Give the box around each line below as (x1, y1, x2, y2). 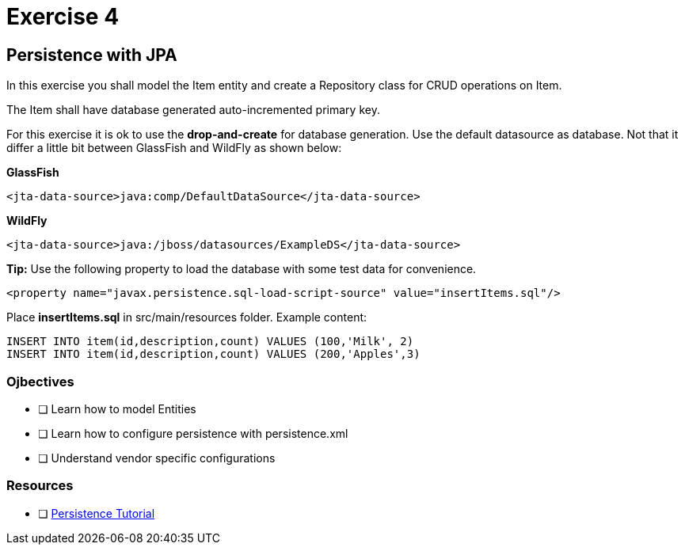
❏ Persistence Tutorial (38, 506, 155, 520)
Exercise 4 (6, 3, 120, 30)
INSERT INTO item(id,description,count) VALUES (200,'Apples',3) (6, 348, 421, 361)
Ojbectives (6, 373, 74, 389)
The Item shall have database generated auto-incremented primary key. (6, 103, 380, 117)
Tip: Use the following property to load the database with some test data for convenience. (6, 262, 477, 276)
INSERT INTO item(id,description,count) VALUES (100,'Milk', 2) (6, 335, 414, 348)
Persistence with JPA (6, 44, 177, 65)
